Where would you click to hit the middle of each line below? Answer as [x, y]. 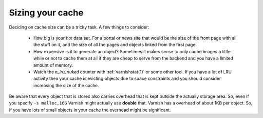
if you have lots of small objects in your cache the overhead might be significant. [90, 110]
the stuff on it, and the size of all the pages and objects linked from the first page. [115, 45]
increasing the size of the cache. [66, 85]
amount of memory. [53, 65]
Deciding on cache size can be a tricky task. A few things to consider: [79, 27]
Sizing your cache [46, 13]
